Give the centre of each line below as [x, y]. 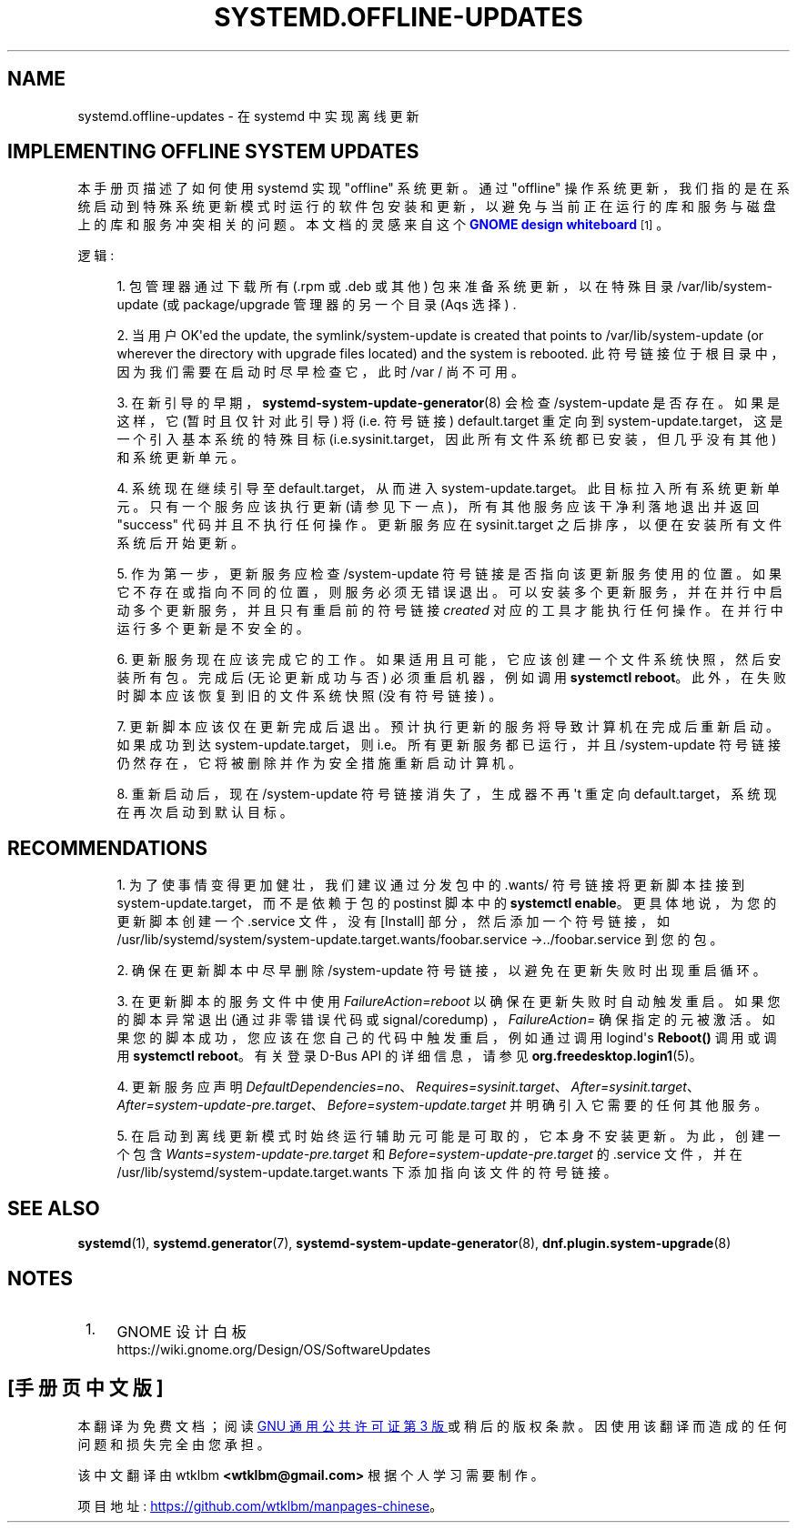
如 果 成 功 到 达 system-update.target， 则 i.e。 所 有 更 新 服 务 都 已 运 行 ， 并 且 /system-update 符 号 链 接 [449, 745]
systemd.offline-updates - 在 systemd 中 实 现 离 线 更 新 [248, 116]
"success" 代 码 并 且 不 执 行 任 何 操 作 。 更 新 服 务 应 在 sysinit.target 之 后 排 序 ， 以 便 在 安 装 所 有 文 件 [449, 525]
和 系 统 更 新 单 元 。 [180, 458]
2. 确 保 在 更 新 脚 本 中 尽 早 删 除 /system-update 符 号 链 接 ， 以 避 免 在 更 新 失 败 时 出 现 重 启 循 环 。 [441, 971]
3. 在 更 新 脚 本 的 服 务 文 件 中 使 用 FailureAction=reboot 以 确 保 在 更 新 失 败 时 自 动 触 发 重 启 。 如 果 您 [449, 1002]
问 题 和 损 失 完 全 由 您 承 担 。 [174, 1444]
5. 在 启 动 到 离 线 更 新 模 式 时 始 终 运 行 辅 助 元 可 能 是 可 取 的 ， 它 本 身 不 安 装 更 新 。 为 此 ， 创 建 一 [449, 1136]
